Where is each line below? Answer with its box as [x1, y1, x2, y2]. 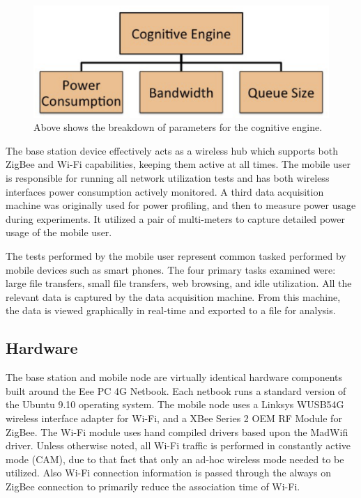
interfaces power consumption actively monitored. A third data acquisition [6, 184, 324, 199]
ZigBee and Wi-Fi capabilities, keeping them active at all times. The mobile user [6, 157, 351, 171]
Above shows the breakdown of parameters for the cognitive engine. [33, 120, 323, 134]
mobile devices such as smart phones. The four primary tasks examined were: [6, 262, 336, 277]
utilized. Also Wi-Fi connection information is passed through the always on [6, 465, 331, 480]
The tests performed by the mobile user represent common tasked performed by [6, 249, 346, 263]
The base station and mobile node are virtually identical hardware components [6, 370, 343, 384]
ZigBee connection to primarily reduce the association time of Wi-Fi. [6, 478, 300, 493]
